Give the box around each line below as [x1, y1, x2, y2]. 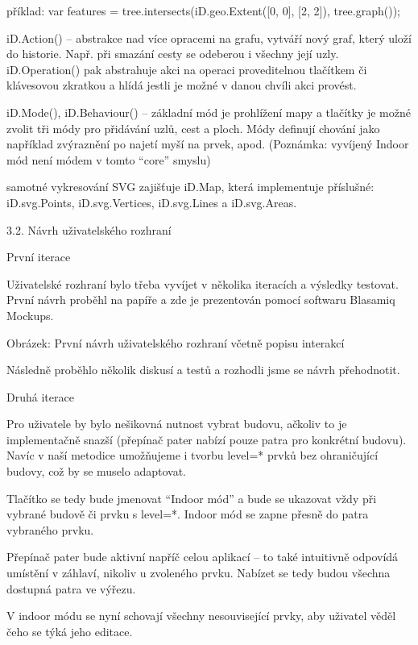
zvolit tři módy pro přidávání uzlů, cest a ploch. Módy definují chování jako [6, 119, 380, 136]
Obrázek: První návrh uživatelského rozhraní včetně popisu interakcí [6, 334, 345, 351]
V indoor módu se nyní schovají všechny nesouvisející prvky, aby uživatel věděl [6, 607, 396, 624]
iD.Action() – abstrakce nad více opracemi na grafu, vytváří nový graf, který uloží [6, 29, 412, 46]
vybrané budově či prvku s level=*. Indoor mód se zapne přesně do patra [6, 506, 369, 522]
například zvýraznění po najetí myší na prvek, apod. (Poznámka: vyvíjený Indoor [6, 135, 409, 152]
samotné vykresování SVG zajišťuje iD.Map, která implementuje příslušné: [6, 178, 375, 195]
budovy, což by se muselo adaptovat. [6, 463, 186, 480]
